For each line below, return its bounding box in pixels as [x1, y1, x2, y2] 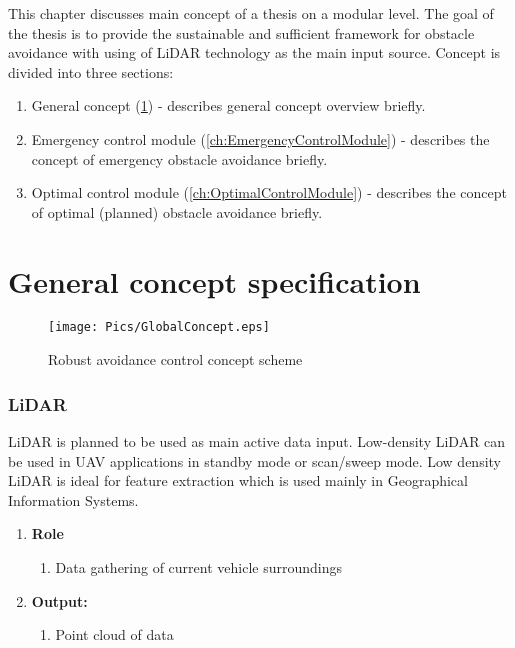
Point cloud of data [55, 624, 174, 645]
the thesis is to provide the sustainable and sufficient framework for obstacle [8, 22, 475, 43]
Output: [31, 590, 88, 611]
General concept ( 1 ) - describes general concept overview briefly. [31, 95, 426, 116]
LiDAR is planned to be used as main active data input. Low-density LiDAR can [8, 430, 506, 451]
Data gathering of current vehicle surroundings [55, 556, 343, 577]
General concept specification [8, 260, 421, 301]
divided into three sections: [8, 61, 174, 82]
